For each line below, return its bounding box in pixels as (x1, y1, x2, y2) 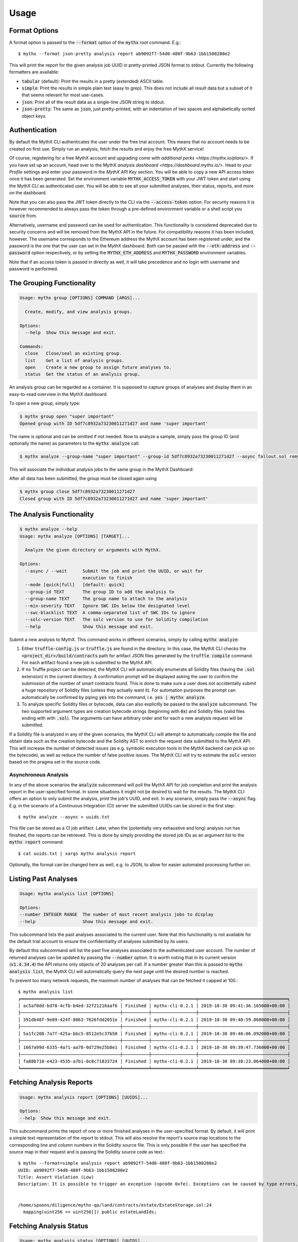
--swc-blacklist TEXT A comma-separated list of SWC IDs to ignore (25, 610, 196, 616)
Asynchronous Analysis (9, 772, 69, 778)
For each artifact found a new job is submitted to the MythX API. (21, 659, 153, 665)
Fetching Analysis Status (9, 1222, 89, 1230)
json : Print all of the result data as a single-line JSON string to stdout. (21, 99, 165, 105)
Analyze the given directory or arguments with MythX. (25, 547, 161, 553)
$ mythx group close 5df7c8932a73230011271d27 (19, 489, 135, 494)
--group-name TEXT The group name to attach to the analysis (25, 596, 188, 602)
